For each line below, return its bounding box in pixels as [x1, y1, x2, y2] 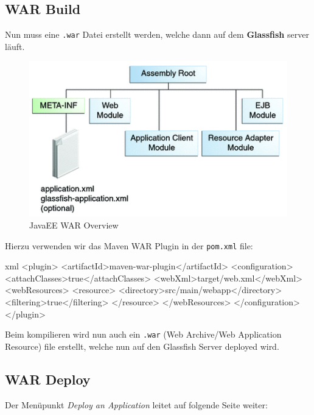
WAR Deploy [5, 369, 91, 388]
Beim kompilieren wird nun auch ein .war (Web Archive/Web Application [5, 328, 282, 341]
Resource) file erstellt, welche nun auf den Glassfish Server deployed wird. [5, 339, 279, 352]
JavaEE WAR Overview [29, 219, 119, 232]
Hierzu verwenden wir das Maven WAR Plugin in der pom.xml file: [5, 239, 253, 252]
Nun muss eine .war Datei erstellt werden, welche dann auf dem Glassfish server [5, 28, 309, 41]
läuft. [5, 40, 25, 52]
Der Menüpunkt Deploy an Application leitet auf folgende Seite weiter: [5, 398, 268, 411]
